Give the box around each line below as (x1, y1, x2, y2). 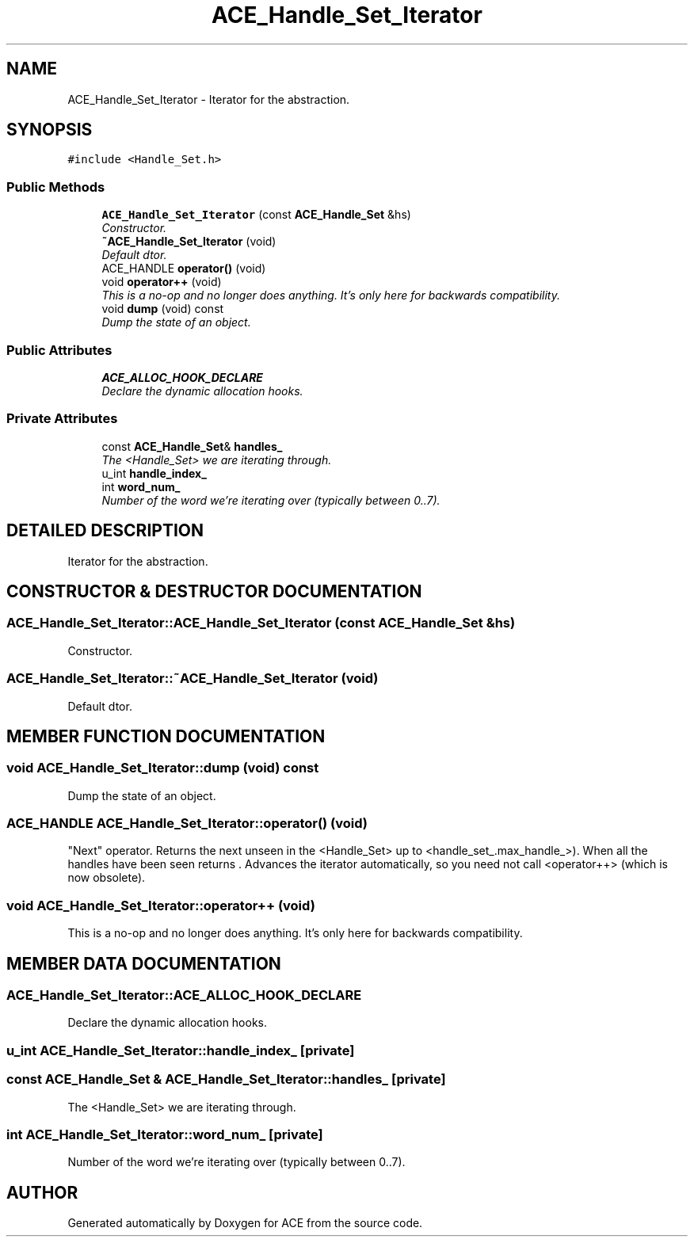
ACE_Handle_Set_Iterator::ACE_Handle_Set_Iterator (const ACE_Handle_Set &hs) (6, 615, 516, 631)
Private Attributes (6, 410, 118, 427)
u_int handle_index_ (101, 466, 207, 480)
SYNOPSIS (6, 120, 93, 140)
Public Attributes (6, 341, 112, 358)
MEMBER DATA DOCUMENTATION (6, 953, 281, 974)
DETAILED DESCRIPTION (6, 520, 204, 541)
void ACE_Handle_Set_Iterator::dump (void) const (6, 760, 319, 776)
